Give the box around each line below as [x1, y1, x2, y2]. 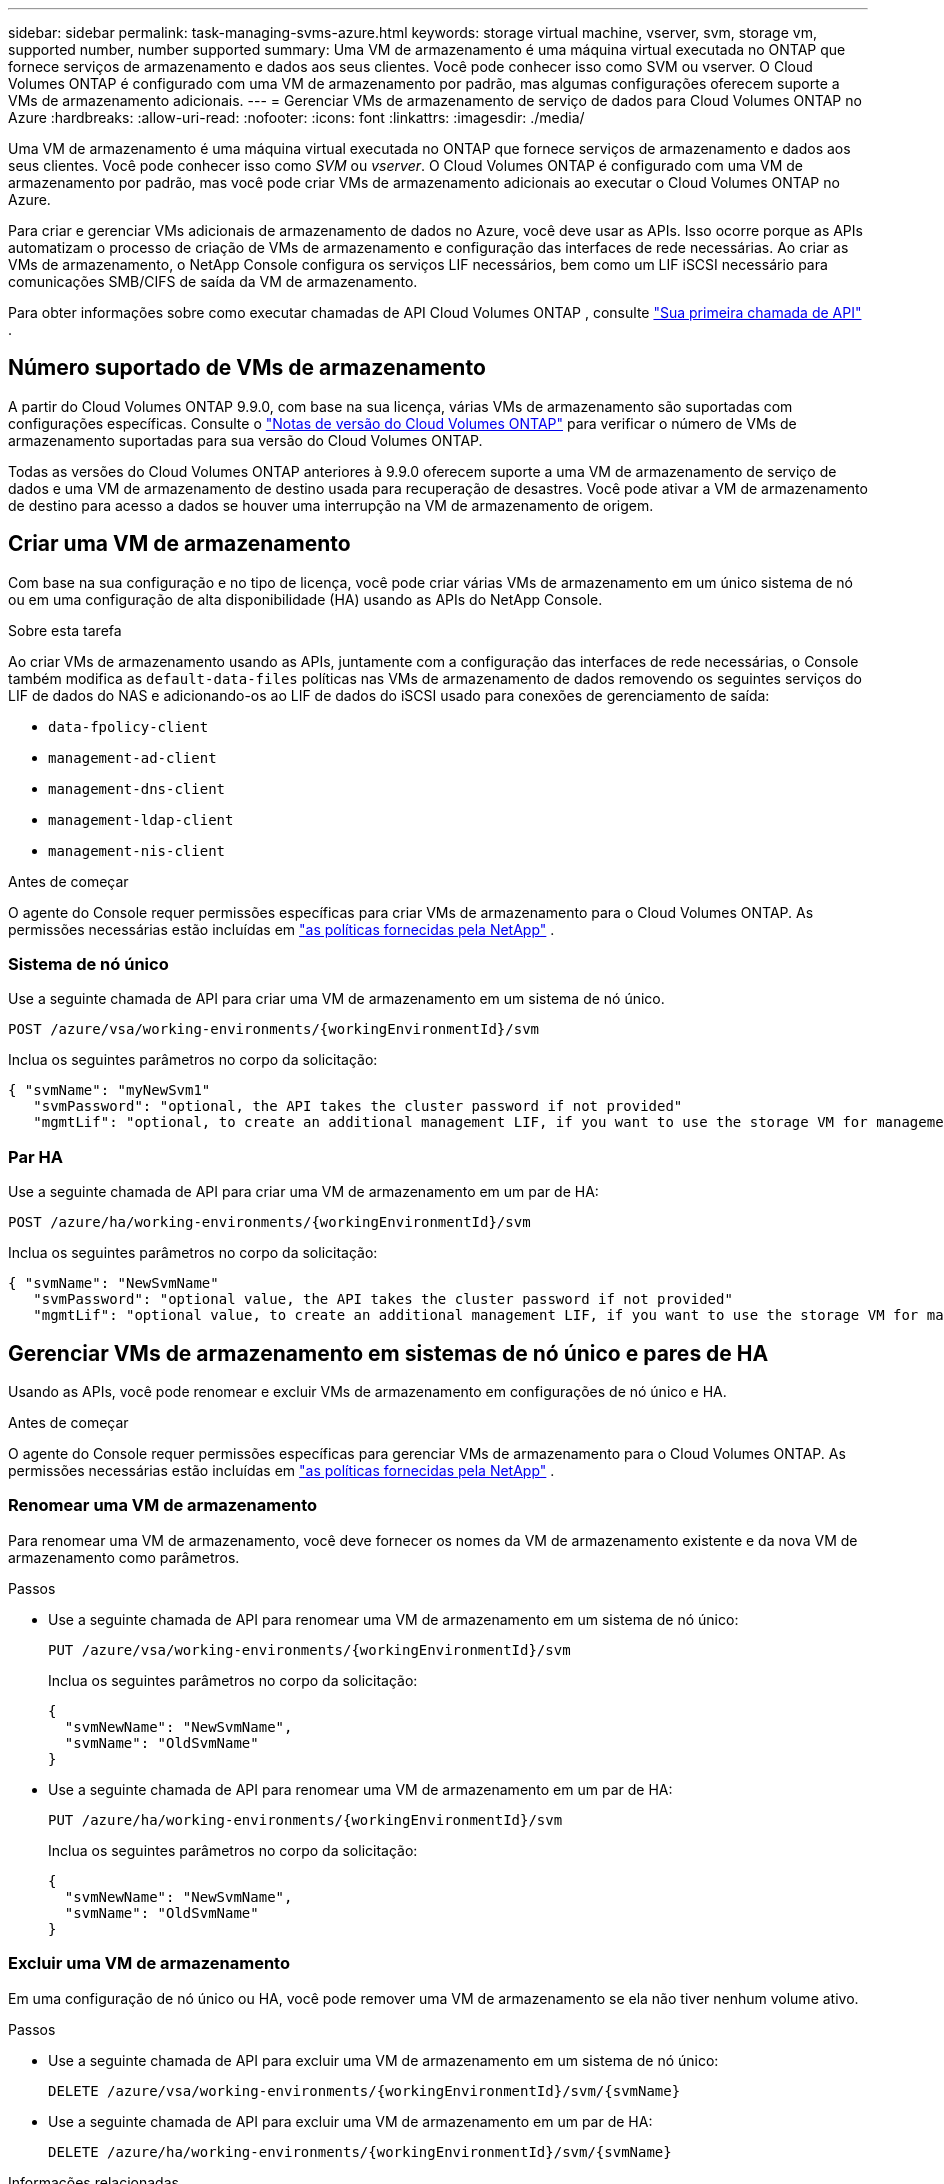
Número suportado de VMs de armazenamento [8, 355, 486, 381]
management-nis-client [48, 842, 226, 859]
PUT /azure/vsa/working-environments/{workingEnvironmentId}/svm [48, 1641, 571, 1658]
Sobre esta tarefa [8, 621, 122, 639]
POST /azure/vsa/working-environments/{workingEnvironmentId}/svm [8, 1021, 540, 1038]
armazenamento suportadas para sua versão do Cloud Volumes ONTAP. [8, 431, 483, 449]
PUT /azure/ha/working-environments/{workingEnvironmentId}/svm [48, 1811, 563, 1828]
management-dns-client [48, 780, 226, 797]
